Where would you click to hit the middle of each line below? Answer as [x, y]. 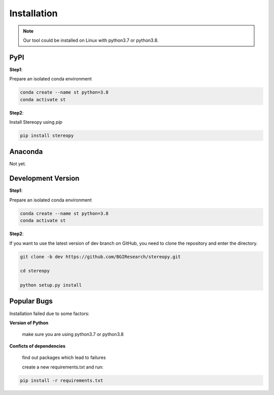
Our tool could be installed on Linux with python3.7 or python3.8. [91, 40]
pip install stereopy [47, 135]
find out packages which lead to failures [64, 358]
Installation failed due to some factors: [49, 314]
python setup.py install [51, 285]
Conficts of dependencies [38, 346]
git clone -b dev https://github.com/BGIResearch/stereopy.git [100, 257]
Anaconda [26, 152]
